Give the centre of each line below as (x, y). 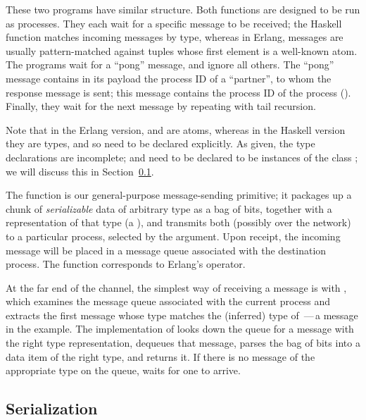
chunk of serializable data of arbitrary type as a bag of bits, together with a (169, 208)
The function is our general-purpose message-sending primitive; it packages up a (179, 195)
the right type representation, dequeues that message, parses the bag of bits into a (183, 343)
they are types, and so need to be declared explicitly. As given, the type (160, 143)
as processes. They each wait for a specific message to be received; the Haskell (174, 23)
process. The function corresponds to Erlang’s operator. (126, 264)
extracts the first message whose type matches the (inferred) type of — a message (182, 315)
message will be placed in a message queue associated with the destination (166, 250)
